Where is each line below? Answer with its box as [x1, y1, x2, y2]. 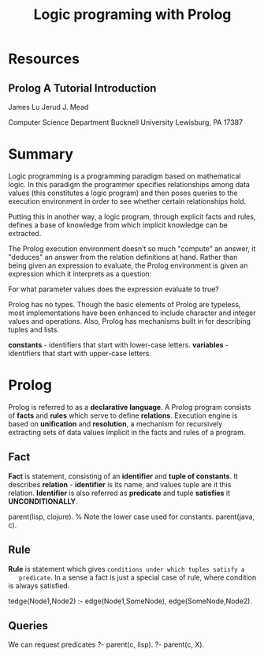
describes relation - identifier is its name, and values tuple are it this [8, 479, 232, 489]
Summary [8, 145, 73, 163]
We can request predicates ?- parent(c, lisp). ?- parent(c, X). [8, 640, 205, 649]
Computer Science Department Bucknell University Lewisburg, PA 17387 [8, 118, 244, 127]
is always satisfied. [8, 580, 70, 590]
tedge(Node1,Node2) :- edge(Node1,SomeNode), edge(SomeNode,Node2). [8, 596, 253, 606]
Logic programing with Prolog [33, 6, 232, 24]
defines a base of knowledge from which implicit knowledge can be [8, 220, 229, 230]
